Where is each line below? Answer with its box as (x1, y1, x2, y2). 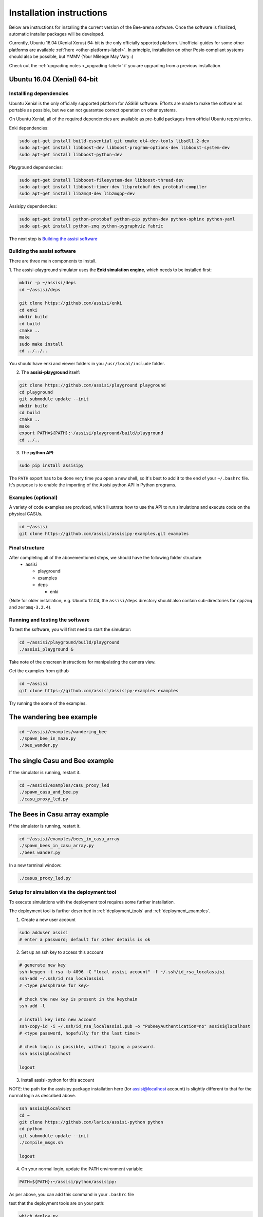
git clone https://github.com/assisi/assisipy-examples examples (19, 688, 179, 693)
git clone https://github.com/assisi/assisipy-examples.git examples (19, 531, 189, 536)
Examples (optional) (9, 494, 58, 501)
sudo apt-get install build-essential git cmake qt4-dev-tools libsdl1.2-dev (19, 138, 209, 144)
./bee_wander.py (19, 742, 58, 748)
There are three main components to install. (9, 258, 97, 264)
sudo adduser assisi (19, 930, 68, 936)
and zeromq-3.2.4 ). (9, 604, 52, 610)
